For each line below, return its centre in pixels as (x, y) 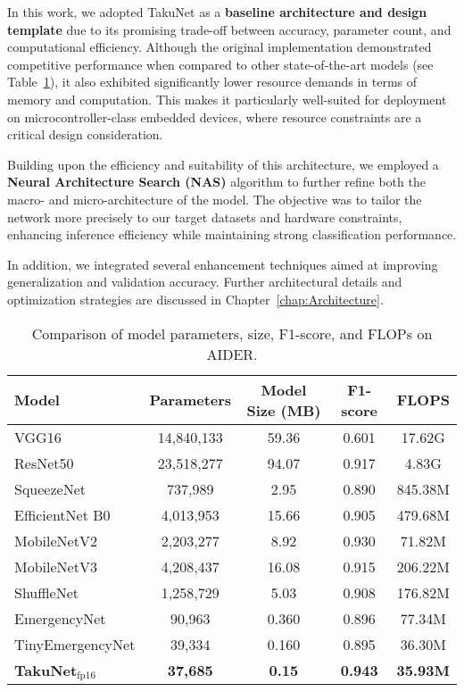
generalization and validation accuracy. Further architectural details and (205, 282)
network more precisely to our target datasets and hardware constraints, (205, 217)
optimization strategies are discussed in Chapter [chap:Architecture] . (195, 299)
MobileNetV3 (56, 566)
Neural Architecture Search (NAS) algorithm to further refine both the (216, 182)
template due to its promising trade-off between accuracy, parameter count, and (229, 29)
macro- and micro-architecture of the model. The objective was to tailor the (215, 199)
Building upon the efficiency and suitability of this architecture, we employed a (223, 164)
